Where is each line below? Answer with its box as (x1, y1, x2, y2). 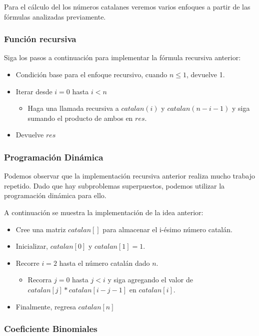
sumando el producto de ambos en (27, 112, 133, 123)
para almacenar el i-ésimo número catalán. (102, 224, 232, 234)
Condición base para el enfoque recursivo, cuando (15, 69, 167, 79)
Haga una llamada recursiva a (27, 103, 119, 113)
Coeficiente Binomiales (4, 322, 97, 335)
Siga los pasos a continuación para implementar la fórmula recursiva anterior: (4, 52, 241, 63)
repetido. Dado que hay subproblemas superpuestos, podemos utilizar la (4, 180, 225, 191)
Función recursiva (4, 33, 76, 45)
